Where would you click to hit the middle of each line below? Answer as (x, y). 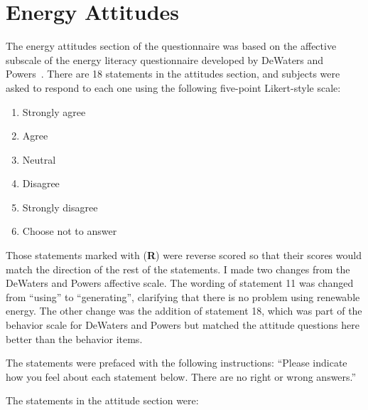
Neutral (39, 159)
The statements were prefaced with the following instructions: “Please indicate (177, 363)
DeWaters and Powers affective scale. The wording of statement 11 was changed (180, 283)
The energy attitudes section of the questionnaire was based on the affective (171, 46)
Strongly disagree (60, 207)
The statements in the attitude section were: (102, 400)
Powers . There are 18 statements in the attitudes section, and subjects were (173, 74)
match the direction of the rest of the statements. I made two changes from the (178, 269)
